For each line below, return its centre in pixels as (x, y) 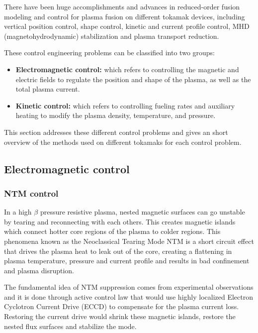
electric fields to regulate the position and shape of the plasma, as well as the (133, 79)
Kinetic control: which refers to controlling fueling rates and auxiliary (125, 105)
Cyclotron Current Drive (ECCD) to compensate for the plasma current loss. (122, 306)
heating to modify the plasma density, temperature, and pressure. (116, 115)
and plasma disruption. (39, 270)
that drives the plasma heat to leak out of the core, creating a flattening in (118, 251)
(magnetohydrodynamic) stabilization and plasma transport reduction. (112, 36)
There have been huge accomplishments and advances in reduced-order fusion (122, 6)
